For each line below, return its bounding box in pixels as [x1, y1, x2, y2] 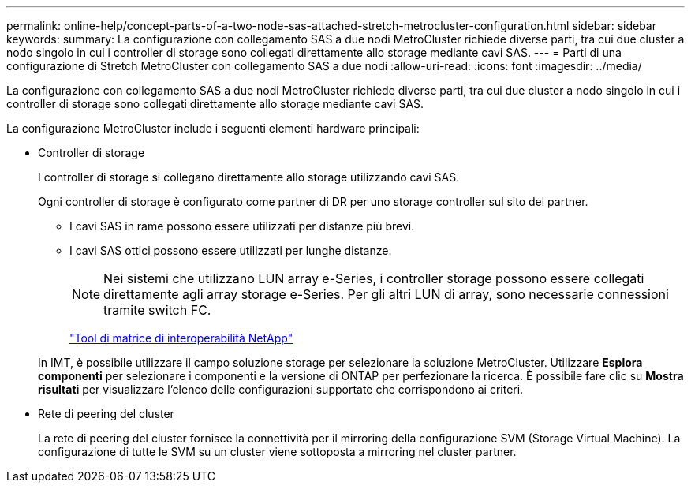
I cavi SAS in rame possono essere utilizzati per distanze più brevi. [69, 219, 415, 233]
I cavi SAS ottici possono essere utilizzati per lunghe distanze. [69, 244, 392, 257]
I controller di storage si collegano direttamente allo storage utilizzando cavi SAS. [38, 170, 460, 184]
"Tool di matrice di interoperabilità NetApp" [69, 331, 293, 345]
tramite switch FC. [103, 302, 211, 318]
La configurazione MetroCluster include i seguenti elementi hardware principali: [6, 121, 420, 135]
